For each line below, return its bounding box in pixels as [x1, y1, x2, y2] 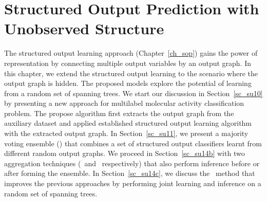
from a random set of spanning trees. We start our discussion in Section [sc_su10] [4, 87, 263, 98]
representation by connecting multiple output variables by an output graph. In [4, 57, 252, 68]
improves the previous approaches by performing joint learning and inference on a [4, 178, 261, 189]
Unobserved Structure [4, 18, 164, 39]
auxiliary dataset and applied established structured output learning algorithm [4, 118, 252, 128]
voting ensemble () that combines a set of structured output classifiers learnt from [4, 138, 262, 148]
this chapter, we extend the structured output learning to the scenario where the [4, 68, 258, 78]
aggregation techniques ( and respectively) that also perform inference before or [4, 158, 260, 168]
